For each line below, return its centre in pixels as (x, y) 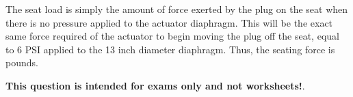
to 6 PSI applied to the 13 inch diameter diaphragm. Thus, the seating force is (170, 49)
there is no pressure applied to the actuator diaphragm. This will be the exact (169, 22)
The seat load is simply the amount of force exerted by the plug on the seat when (177, 9)
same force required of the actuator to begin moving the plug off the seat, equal (172, 36)
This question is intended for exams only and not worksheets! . (155, 85)
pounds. (22, 63)
